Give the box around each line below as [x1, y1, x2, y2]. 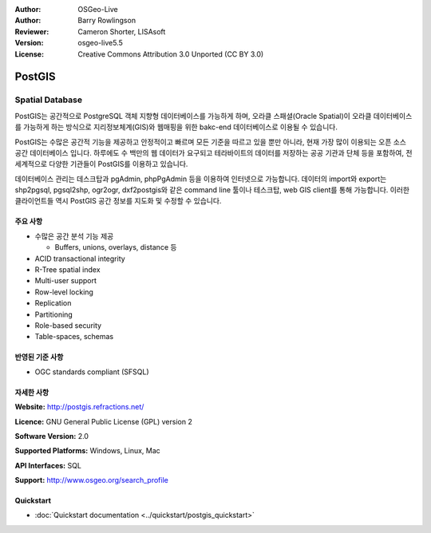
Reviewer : [14, 26, 49, 36]
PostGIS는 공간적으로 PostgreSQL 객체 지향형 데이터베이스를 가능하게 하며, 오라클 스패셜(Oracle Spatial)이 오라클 [14, 111, 372, 120]
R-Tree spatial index [34, 265, 101, 274]
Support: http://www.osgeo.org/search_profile [14, 476, 169, 485]
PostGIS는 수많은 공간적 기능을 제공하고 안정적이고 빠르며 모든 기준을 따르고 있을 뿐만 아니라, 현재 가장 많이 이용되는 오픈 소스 [14, 136, 407, 147]
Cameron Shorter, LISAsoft [77, 26, 166, 36]
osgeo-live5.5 [77, 38, 123, 48]
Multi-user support [34, 276, 97, 286]
